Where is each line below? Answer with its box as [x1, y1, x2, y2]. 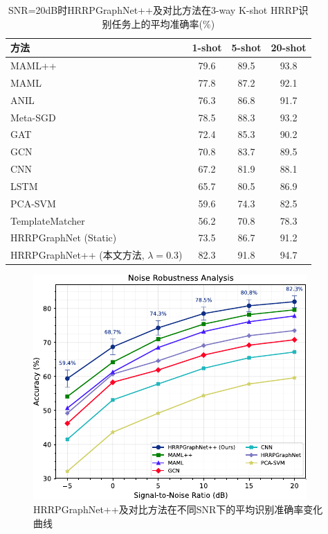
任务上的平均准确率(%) [111, 16, 215, 31]
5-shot [231, 40, 262, 55]
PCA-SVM [10, 196, 56, 210]
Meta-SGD [10, 110, 56, 124]
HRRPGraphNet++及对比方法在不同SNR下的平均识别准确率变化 [33, 502, 323, 516]
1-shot [192, 40, 222, 55]
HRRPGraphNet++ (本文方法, [10, 248, 145, 262]
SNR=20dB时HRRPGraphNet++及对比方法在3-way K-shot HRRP [8, 3, 299, 17]
